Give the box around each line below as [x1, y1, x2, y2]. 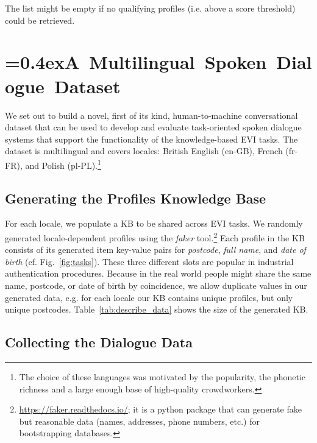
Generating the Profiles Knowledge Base [5, 188, 266, 207]
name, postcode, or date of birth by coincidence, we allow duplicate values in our [5, 278, 307, 291]
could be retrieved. [5, 13, 75, 26]
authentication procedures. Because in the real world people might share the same [5, 267, 312, 280]
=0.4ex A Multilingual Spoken [5, 49, 267, 74]
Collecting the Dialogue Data [5, 333, 193, 352]
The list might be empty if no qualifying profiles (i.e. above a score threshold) [5, 2, 296, 14]
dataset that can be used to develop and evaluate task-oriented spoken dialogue [5, 121, 302, 133]
